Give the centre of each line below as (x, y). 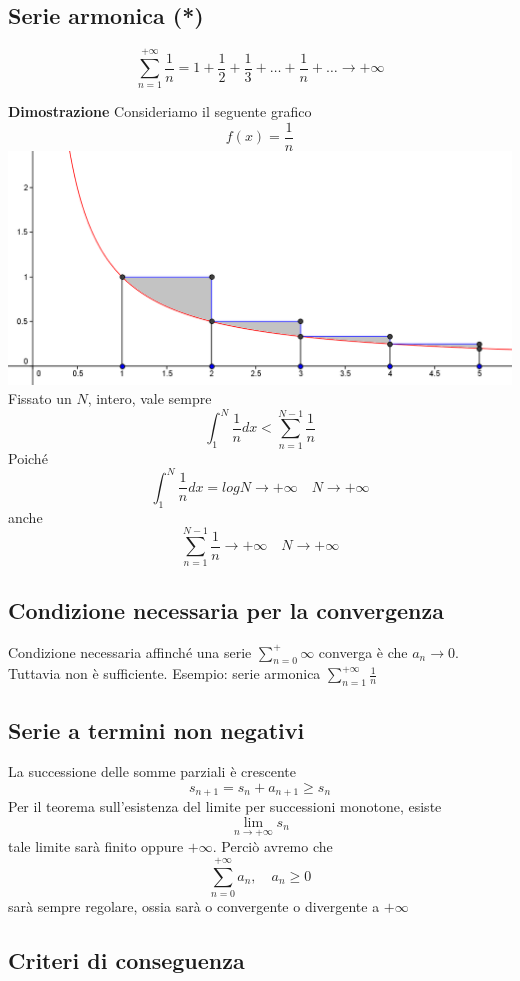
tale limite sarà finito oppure (96, 846)
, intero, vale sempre (149, 398)
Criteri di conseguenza (126, 959)
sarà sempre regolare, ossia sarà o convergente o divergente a (194, 905)
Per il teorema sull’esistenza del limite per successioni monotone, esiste (225, 806)
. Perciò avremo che (272, 846)
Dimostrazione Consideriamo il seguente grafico (160, 111)
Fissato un (40, 398)
